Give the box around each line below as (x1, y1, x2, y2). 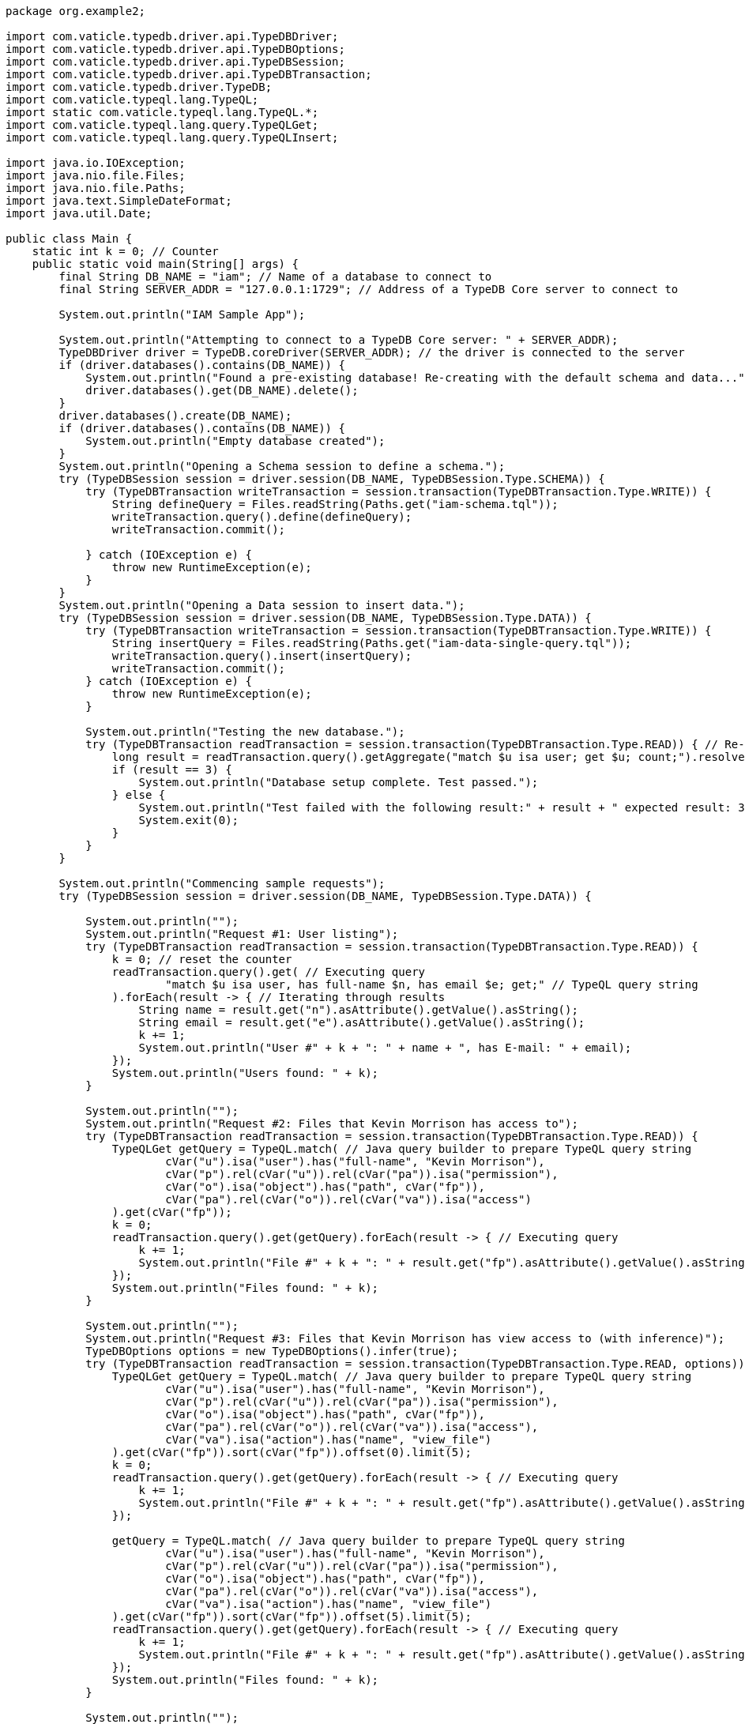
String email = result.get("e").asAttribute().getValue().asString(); (138, 1016, 585, 1029)
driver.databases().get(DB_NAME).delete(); (85, 384, 359, 397)
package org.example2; (6, 5, 146, 17)
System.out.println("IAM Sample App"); (58, 308, 306, 321)
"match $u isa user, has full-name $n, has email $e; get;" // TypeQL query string (165, 978, 698, 991)
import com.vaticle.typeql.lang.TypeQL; (6, 93, 259, 106)
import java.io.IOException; (6, 156, 186, 169)
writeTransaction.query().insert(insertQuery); (111, 649, 412, 662)
